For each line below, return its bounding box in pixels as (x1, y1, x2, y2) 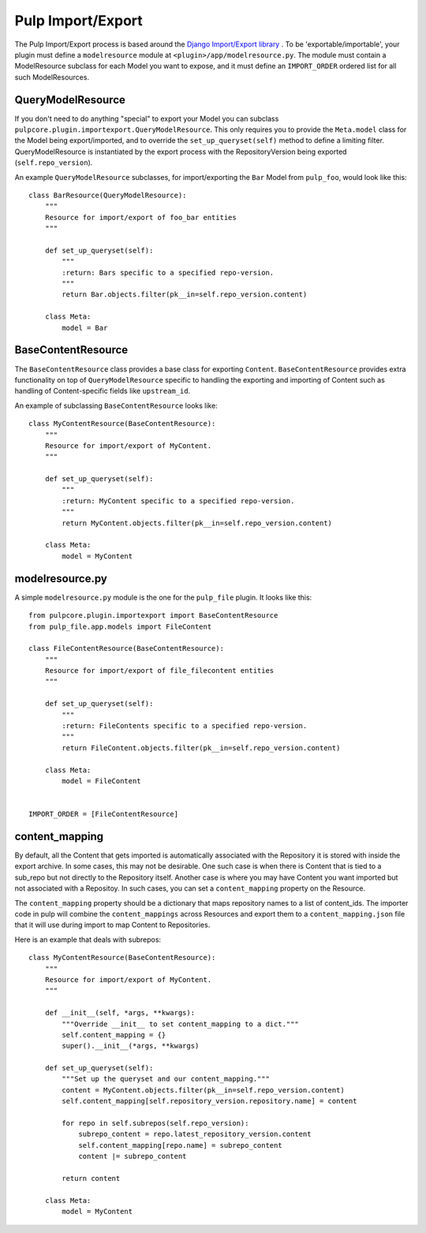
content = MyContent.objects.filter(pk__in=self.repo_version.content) (62, 1085, 345, 1094)
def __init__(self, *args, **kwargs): (44, 1008, 196, 1018)
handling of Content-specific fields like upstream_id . (14, 387, 191, 396)
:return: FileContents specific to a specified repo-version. (62, 722, 308, 730)
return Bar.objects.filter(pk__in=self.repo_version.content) (62, 290, 308, 299)
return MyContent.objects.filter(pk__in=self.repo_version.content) (62, 518, 333, 528)
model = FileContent (62, 776, 141, 785)
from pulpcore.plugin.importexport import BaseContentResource (28, 611, 278, 620)
